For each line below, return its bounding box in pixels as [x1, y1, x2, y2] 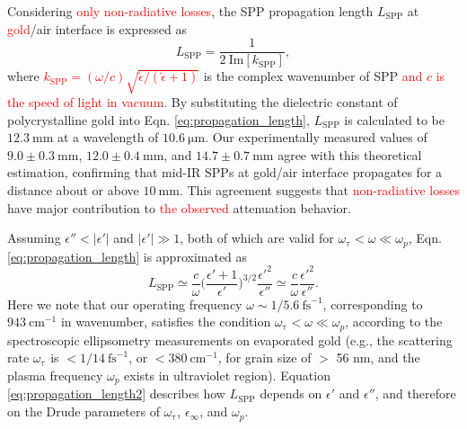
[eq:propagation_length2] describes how [7, 384, 225, 403]
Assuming [7, 228, 61, 247]
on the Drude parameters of [7, 402, 160, 421]
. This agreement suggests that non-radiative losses [179, 180, 460, 199]
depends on [260, 384, 322, 403]
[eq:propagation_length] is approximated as [7, 246, 248, 265]
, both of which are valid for [180, 228, 334, 247]
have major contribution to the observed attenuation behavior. [7, 198, 351, 217]
